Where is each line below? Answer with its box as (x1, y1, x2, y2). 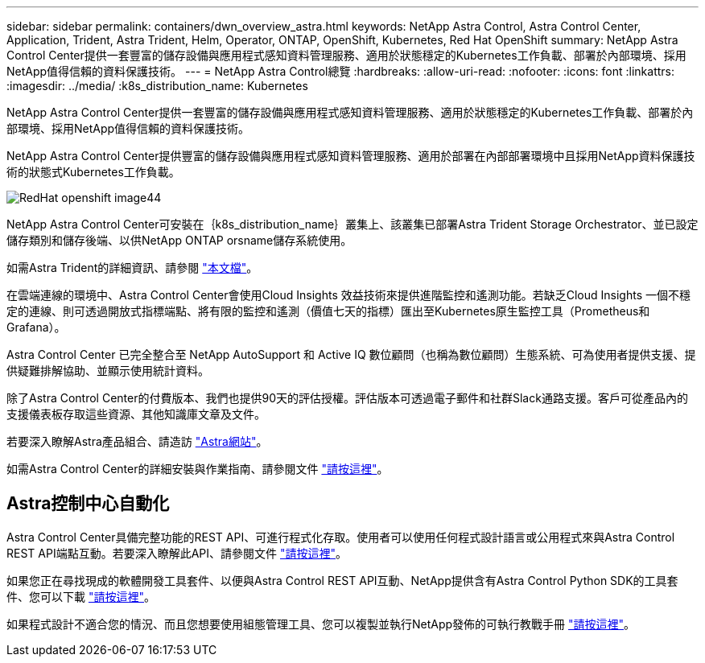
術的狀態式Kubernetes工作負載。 (6, 165, 180, 179)
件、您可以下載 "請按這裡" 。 (6, 589, 155, 603)
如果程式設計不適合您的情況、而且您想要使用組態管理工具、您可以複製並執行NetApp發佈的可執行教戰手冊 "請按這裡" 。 (6, 616, 636, 631)
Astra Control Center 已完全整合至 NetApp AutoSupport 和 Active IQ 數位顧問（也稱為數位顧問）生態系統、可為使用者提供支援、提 (6, 348, 696, 361)
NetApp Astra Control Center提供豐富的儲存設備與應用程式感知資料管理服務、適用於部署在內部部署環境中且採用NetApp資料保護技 (6, 149, 695, 163)
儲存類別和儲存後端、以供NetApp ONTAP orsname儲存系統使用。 (6, 233, 352, 247)
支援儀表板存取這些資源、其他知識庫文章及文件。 (6, 407, 266, 421)
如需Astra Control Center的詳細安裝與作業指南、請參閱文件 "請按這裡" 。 (6, 462, 389, 476)
